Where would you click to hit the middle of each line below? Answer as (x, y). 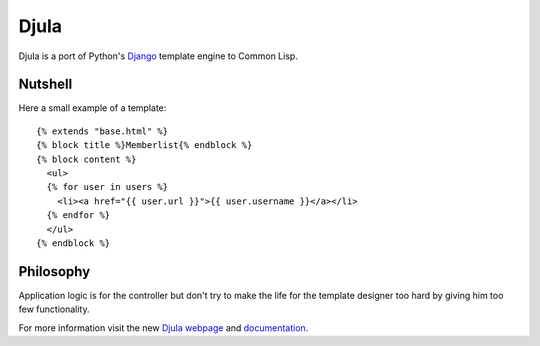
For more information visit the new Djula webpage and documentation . (163, 327)
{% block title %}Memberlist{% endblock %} (144, 145)
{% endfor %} (78, 215)
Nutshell (45, 84)
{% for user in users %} (107, 187)
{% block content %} (86, 159)
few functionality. (54, 309)
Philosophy (54, 271)
